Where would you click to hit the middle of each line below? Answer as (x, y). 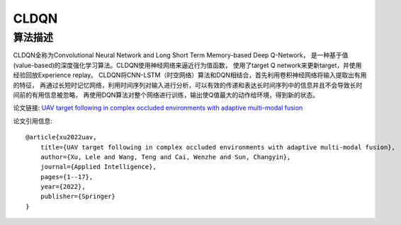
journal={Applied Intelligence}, (98, 167)
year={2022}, (63, 187)
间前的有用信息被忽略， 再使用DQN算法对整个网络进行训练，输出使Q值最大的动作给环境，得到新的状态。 (166, 95)
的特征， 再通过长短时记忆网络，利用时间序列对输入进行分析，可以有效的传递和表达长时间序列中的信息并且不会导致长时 (188, 85)
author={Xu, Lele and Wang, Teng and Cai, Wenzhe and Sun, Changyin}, (165, 157)
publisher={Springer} (78, 197)
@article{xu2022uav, (61, 137)
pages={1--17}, (67, 177)
